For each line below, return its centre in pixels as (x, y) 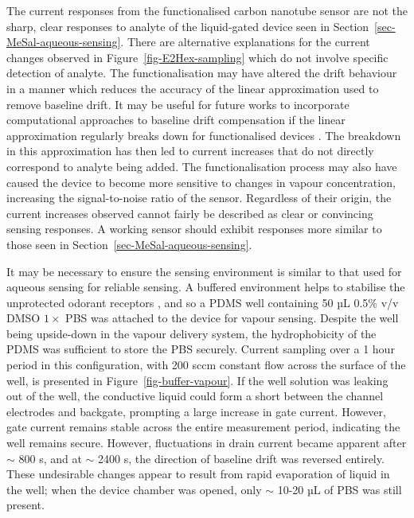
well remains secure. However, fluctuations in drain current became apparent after (207, 443)
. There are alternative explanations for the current (245, 42)
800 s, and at (50, 458)
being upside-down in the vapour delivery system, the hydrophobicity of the (191, 333)
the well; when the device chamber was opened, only (134, 489)
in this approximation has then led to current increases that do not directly (190, 151)
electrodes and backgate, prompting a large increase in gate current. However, (196, 411)
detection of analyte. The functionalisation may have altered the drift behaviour (202, 73)
